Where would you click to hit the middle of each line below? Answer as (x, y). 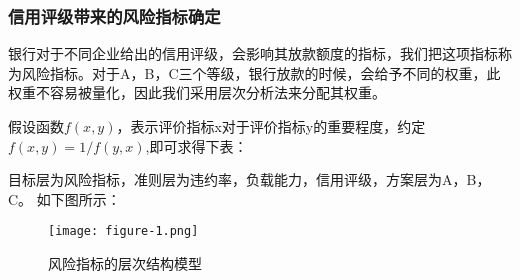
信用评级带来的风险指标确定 (114, 15)
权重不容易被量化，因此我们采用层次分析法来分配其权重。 (197, 92)
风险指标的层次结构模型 (125, 263)
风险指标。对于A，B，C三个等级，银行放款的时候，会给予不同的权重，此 (261, 72)
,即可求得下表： (196, 145)
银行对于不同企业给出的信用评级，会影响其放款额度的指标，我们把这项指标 (253, 53)
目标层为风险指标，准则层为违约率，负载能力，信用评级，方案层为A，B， (249, 179)
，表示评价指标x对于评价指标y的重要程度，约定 (271, 126)
